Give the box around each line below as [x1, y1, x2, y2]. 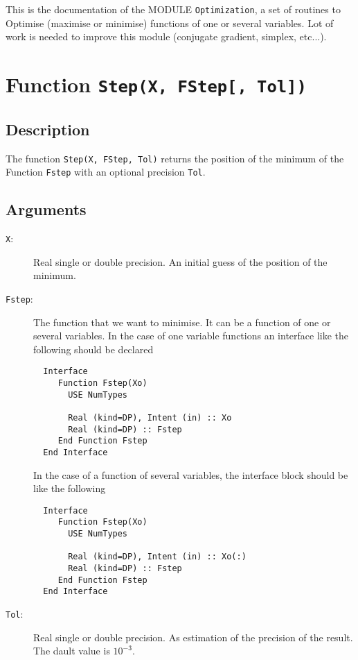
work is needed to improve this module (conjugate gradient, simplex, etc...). [6, 29, 327, 44]
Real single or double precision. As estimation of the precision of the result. [33, 629, 353, 644]
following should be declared [33, 341, 154, 356]
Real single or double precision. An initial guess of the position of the [33, 254, 328, 269]
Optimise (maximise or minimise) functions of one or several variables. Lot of [6, 15, 334, 30]
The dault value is [33, 643, 110, 658]
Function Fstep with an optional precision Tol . [6, 164, 206, 179]
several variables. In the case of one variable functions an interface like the [33, 328, 349, 343]
